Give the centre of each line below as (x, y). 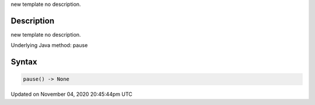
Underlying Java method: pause (49, 45)
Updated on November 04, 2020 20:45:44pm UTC (71, 94)
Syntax (24, 62)
